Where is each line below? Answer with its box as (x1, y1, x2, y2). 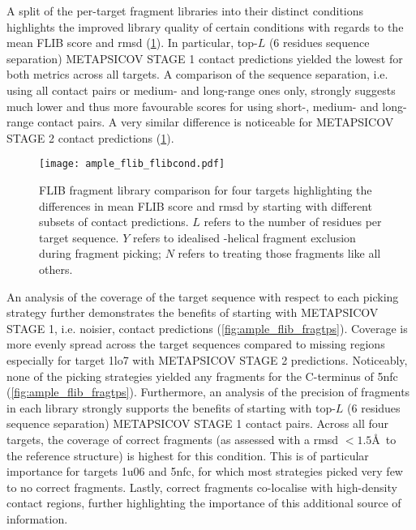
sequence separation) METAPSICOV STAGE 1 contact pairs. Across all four (6, 415, 389, 432)
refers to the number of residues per (204, 213, 382, 230)
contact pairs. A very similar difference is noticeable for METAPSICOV (37, 113, 394, 130)
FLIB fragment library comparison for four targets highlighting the (39, 182, 372, 198)
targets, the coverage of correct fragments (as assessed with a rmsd (6, 430, 339, 447)
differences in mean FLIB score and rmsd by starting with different (39, 197, 372, 214)
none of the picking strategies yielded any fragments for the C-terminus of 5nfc (6, 367, 398, 384)
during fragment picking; (39, 245, 162, 262)
